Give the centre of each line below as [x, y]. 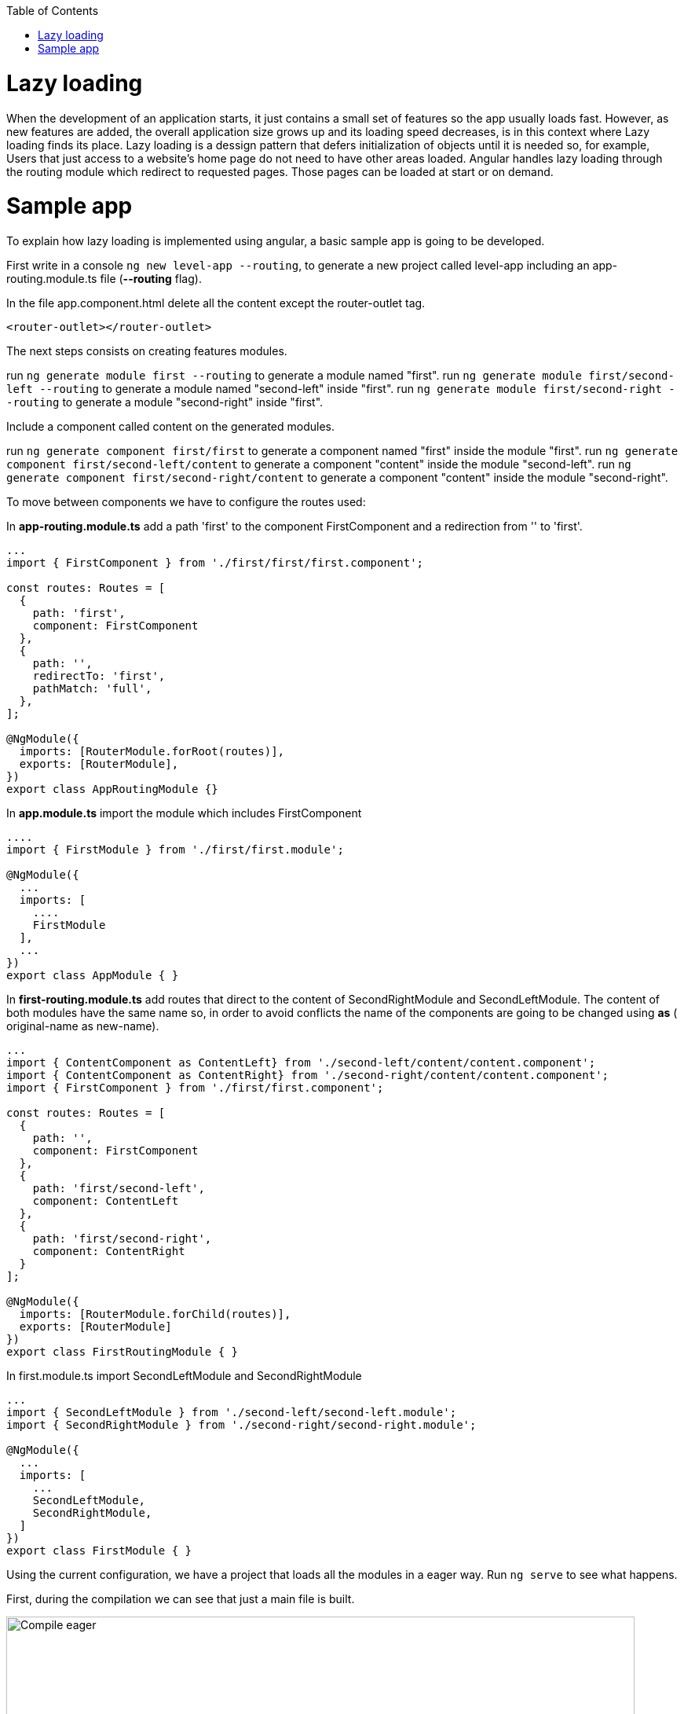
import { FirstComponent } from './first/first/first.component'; [215, 563]
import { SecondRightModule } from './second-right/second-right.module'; [241, 1425]
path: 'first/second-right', [122, 1239]
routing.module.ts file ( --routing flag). [104, 279]
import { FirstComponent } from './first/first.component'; [195, 1088]
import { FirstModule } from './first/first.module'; [175, 850]
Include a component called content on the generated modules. [170, 426]
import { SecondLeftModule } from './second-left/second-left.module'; [232, 1412]
